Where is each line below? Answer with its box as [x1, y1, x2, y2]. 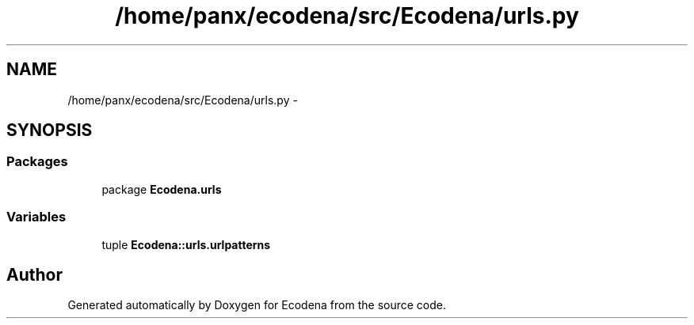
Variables [6, 209, 67, 225]
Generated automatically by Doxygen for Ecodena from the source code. [67, 298, 447, 312]
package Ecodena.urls [101, 182, 222, 196]
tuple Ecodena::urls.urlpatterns [101, 237, 271, 251]
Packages [6, 153, 68, 170]
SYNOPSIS [6, 120, 93, 141]
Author [6, 264, 63, 285]
